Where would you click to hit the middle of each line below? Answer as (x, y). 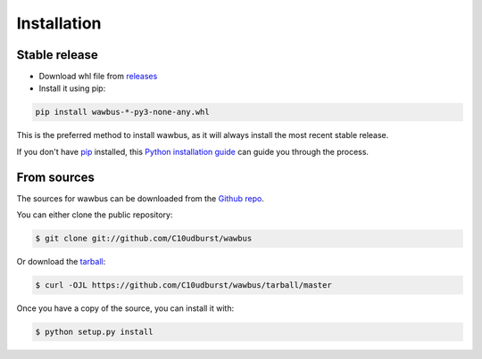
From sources (56, 177)
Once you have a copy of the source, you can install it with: (125, 308)
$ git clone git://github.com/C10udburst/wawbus (144, 239)
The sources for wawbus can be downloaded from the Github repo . (141, 198)
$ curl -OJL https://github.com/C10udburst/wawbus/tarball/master (183, 286)
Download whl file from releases (98, 77)
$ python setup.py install (94, 332)
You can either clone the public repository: (95, 215)
